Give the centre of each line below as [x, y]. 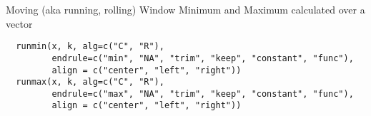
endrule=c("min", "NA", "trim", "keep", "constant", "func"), [203, 58]
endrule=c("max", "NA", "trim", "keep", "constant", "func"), [203, 94]
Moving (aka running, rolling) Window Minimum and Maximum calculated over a [185, 9]
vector [19, 23]
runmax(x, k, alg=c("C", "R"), [90, 82]
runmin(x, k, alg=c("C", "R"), [90, 47]
